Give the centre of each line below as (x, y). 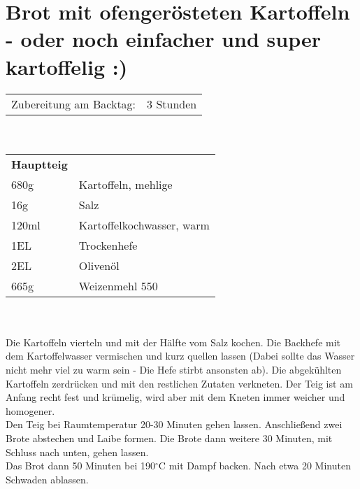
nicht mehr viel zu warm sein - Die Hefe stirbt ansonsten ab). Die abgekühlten (174, 370)
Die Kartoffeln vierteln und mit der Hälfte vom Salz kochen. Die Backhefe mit (173, 342)
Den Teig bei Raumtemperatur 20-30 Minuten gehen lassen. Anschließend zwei (174, 424)
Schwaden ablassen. (47, 479)
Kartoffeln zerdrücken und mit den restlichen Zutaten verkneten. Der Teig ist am (179, 383)
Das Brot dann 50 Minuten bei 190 (81, 466)
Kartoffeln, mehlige (125, 184)
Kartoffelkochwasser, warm (144, 225)
